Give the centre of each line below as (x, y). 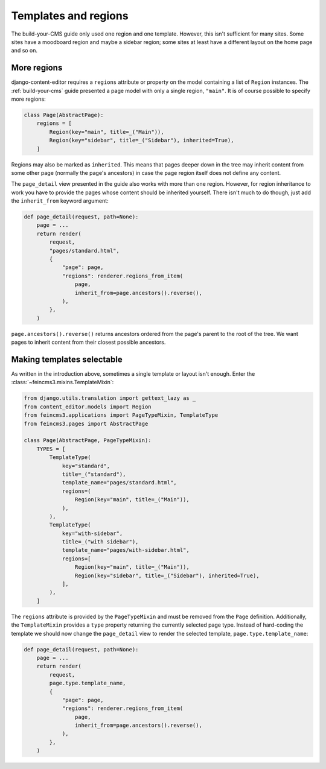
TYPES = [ (51, 449)
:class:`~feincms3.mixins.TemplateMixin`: (62, 382)
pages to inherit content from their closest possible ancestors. (88, 342)
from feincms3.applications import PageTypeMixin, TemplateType (121, 415)
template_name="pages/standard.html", (120, 483)
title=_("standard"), (94, 474)
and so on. (24, 51)
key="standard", (86, 466)
